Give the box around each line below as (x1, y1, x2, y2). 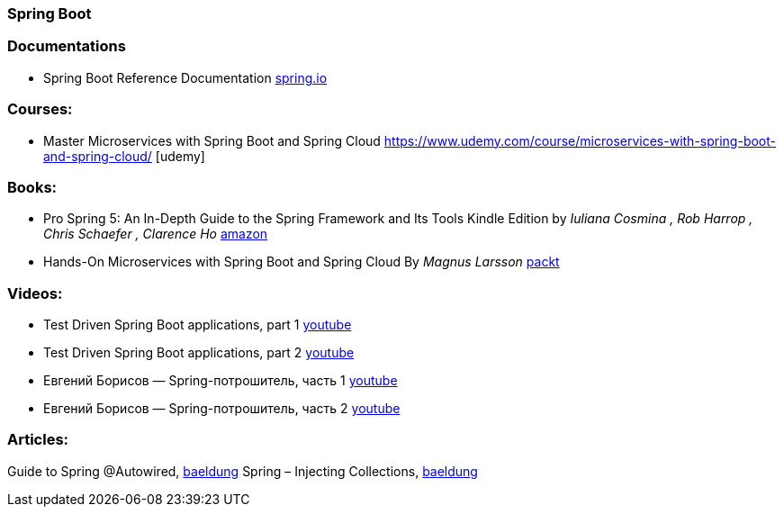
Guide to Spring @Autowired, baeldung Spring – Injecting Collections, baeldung (7, 463, 478, 479)
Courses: (7, 100, 73, 119)
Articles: (7, 430, 69, 449)
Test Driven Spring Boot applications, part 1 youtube (43, 317, 352, 332)
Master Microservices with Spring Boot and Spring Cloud (43, 132, 381, 149)
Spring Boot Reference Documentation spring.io (43, 69, 328, 86)
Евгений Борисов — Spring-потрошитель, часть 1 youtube (43, 373, 398, 388)
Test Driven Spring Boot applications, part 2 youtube (43, 345, 355, 360)
